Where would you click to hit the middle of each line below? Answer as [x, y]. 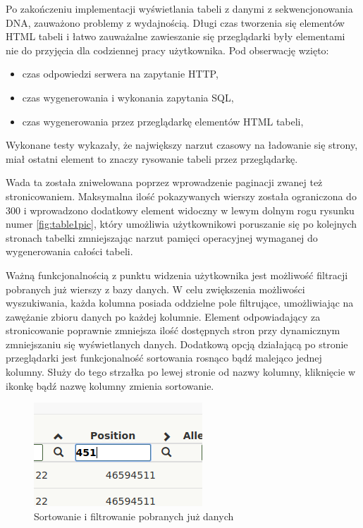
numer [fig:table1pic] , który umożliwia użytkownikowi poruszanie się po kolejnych [181, 224]
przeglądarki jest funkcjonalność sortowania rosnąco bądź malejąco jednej [164, 358]
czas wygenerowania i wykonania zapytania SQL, [128, 97]
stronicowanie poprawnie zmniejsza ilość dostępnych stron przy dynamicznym [173, 330]
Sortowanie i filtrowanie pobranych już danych [134, 516]
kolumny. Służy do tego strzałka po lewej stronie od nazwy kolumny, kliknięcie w [181, 372]
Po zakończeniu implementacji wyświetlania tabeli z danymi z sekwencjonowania [179, 8]
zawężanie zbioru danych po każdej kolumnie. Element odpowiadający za [163, 316]
